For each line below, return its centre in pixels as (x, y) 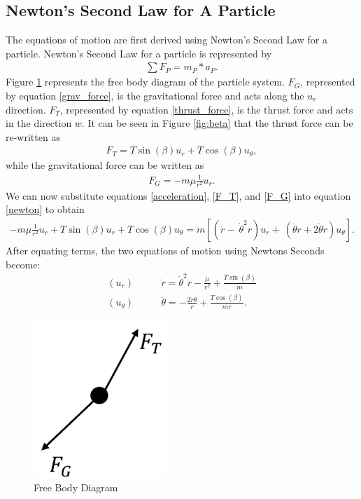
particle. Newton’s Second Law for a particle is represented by (139, 53)
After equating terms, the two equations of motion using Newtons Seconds (165, 250)
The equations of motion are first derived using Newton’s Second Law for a (167, 40)
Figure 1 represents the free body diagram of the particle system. (145, 82)
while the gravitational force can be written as (105, 165)
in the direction (39, 123)
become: (23, 264)
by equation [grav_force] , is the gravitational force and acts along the (155, 96)
